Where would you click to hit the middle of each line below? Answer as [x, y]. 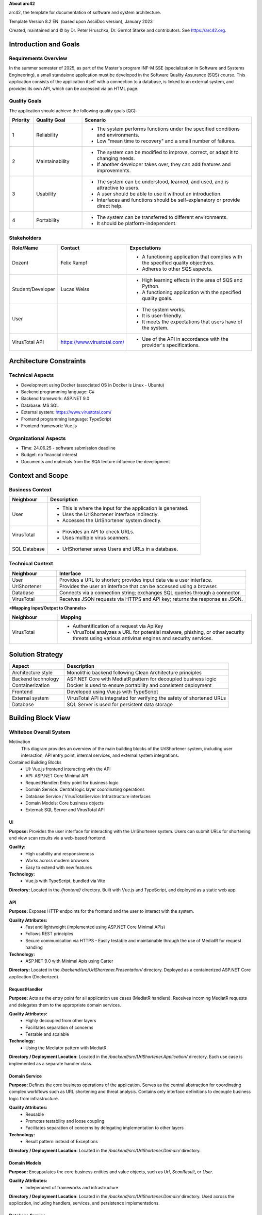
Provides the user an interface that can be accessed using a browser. [138, 586]
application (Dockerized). [34, 976]
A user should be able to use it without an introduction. [159, 194]
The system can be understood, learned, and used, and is [163, 182]
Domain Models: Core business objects [65, 803]
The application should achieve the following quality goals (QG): [73, 111]
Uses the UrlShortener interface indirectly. [111, 514]
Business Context [30, 489]
